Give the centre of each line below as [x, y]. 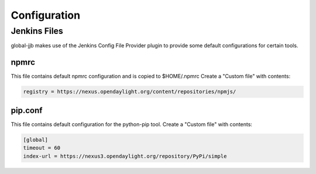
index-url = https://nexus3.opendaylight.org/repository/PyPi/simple [125, 156]
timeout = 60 [42, 148]
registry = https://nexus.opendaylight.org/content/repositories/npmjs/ [130, 92]
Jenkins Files [37, 31]
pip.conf [27, 110]
